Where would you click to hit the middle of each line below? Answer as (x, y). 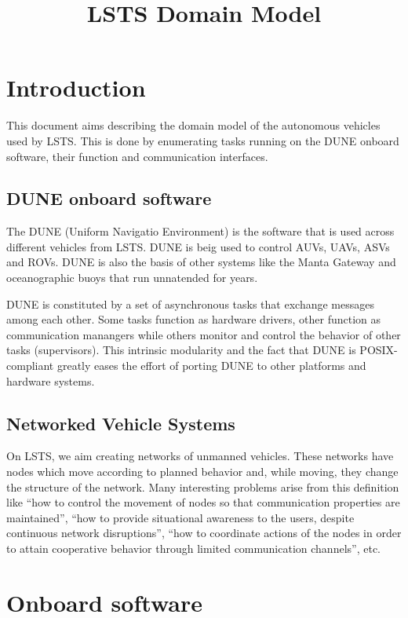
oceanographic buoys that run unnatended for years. (132, 278)
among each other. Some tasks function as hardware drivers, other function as (194, 319)
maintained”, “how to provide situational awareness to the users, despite (180, 517)
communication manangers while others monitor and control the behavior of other (204, 334)
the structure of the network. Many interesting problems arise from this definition (203, 486)
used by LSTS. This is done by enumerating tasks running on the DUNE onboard (203, 140)
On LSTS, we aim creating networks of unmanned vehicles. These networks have (200, 456)
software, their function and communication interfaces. (137, 156)
